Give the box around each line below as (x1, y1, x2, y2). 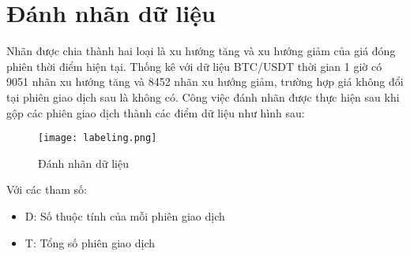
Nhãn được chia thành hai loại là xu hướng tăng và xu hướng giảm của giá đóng (6, 43, 396, 59)
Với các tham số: (6, 181, 87, 198)
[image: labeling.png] (38, 132, 157, 144)
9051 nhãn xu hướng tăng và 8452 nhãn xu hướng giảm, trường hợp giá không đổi (6, 73, 404, 90)
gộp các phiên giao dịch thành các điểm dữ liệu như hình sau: (6, 104, 305, 121)
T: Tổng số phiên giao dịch (24, 234, 155, 250)
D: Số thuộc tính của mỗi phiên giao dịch (24, 207, 225, 224)
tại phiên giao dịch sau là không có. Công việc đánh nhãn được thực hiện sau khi (6, 88, 400, 105)
